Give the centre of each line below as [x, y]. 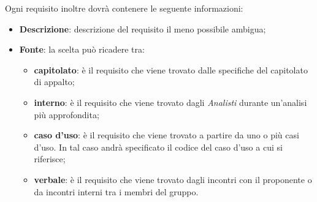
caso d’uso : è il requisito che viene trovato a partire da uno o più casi [166, 135]
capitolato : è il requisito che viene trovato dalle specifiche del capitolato [171, 69]
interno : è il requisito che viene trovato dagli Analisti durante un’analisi [170, 102]
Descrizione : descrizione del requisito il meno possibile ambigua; [143, 28]
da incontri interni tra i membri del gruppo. [116, 191]
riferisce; [50, 159]
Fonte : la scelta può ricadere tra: [82, 49]
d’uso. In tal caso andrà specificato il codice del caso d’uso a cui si [158, 147]
